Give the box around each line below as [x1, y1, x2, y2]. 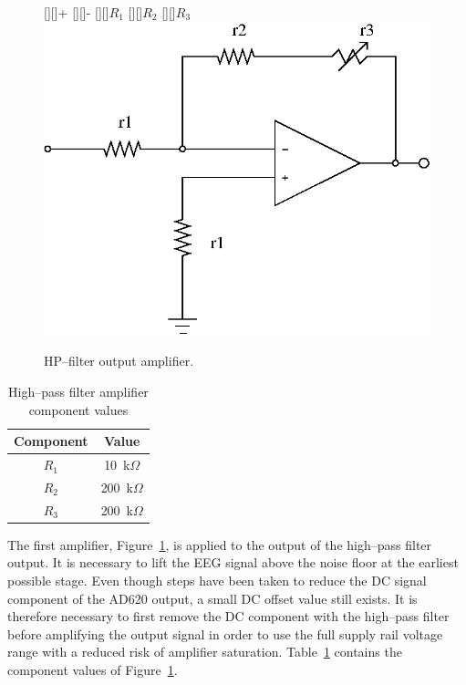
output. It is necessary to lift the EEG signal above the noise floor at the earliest [7, 553, 459, 572]
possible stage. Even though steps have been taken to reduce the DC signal [7, 571, 427, 590]
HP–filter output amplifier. [44, 351, 194, 370]
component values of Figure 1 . [7, 660, 178, 680]
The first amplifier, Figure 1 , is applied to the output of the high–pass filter [7, 535, 432, 554]
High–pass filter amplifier [7, 382, 149, 401]
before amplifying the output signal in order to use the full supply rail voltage [7, 624, 443, 643]
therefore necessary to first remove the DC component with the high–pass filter [7, 607, 450, 626]
